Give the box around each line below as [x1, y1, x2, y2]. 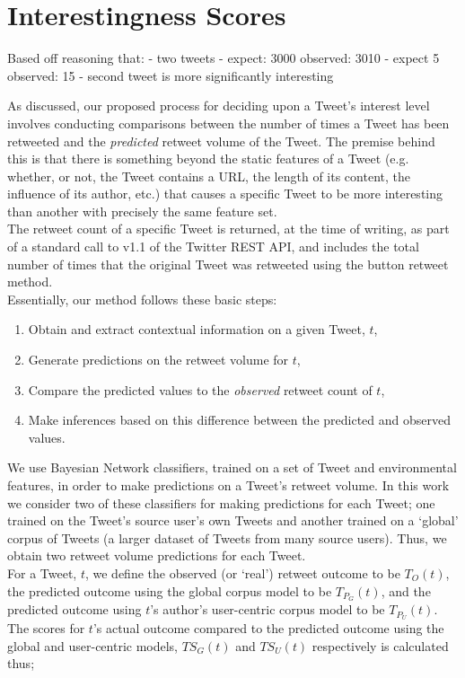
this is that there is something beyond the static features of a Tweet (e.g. [7, 149, 409, 168]
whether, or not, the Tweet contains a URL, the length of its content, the [7, 166, 410, 185]
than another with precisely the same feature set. [7, 201, 277, 220]
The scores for [7, 619, 85, 638]
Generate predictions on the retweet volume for [28, 350, 289, 369]
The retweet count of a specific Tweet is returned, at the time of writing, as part [7, 219, 450, 238]
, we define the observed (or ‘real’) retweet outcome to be [84, 563, 400, 582]
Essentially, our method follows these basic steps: [7, 289, 277, 308]
